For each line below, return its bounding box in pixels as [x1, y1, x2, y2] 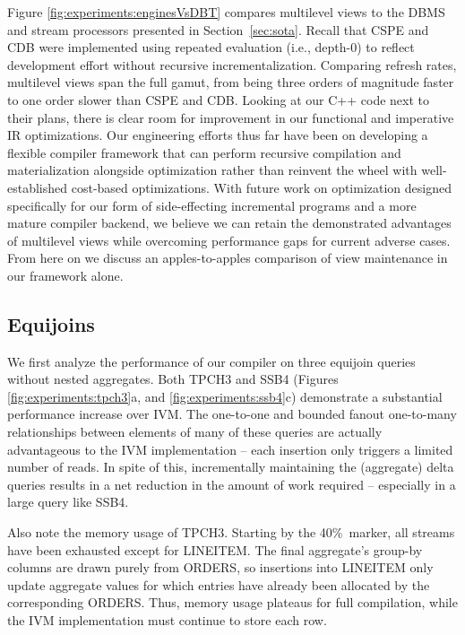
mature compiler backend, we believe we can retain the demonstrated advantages [7, 213, 452, 232]
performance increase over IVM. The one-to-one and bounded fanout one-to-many [7, 404, 457, 423]
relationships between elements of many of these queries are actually [7, 422, 383, 441]
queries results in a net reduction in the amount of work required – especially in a [7, 474, 456, 493]
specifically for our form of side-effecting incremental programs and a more [7, 196, 417, 214]
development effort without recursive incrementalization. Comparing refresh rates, [7, 55, 457, 74]
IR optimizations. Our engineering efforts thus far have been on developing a [7, 126, 428, 144]
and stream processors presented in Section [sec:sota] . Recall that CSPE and [7, 20, 429, 39]
